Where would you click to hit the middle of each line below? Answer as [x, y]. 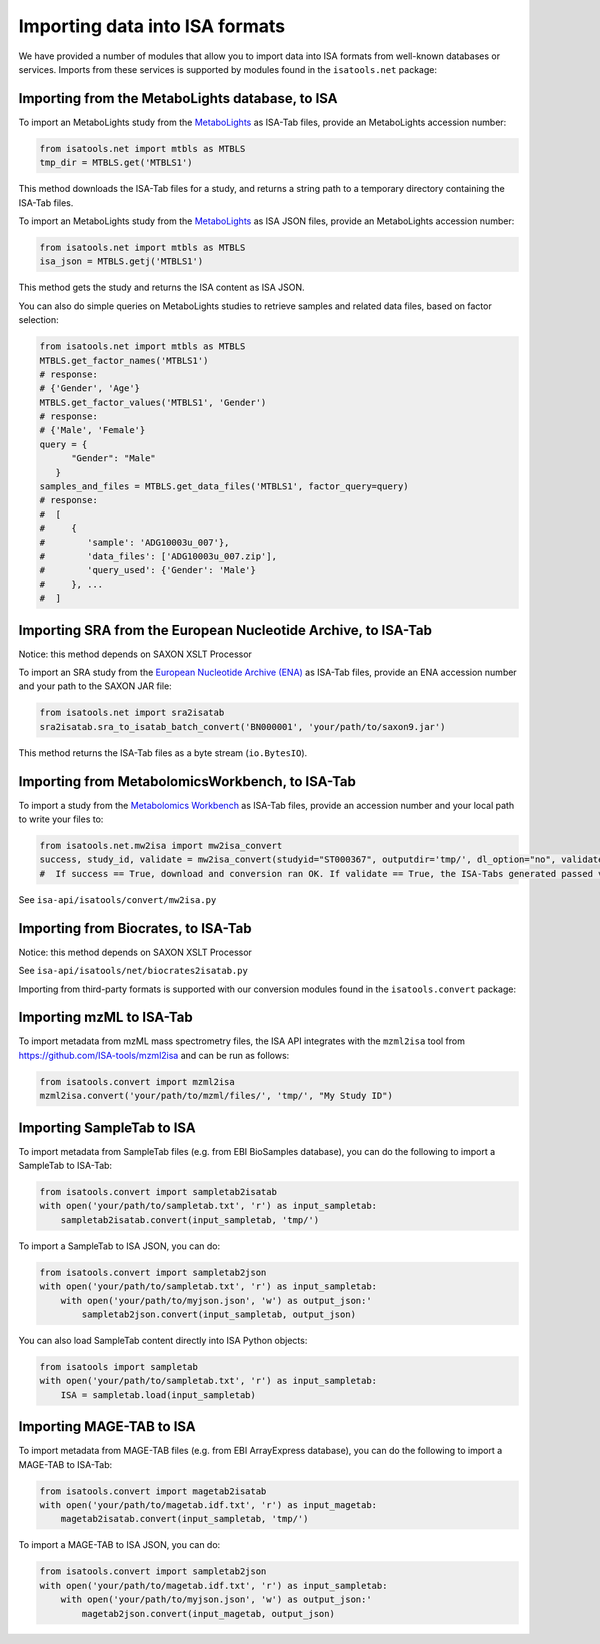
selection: [38, 320]
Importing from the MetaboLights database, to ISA [178, 98]
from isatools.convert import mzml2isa [137, 1081]
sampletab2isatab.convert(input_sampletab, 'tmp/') [190, 1219]
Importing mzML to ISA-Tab [106, 1017]
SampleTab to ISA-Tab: [65, 1166]
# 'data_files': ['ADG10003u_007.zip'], [158, 556]
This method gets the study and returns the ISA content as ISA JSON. [161, 287]
